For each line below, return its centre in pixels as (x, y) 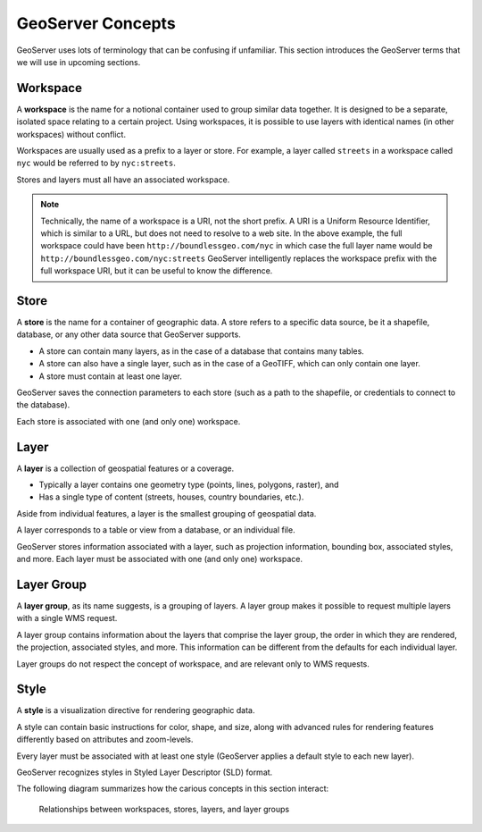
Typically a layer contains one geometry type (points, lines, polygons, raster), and (189, 485)
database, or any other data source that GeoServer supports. (129, 334)
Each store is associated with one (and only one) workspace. (129, 421)
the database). (43, 405)
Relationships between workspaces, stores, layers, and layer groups (164, 809)
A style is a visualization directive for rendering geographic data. (136, 710)
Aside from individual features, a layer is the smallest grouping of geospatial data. (166, 513)
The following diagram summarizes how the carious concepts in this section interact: (173, 789)
